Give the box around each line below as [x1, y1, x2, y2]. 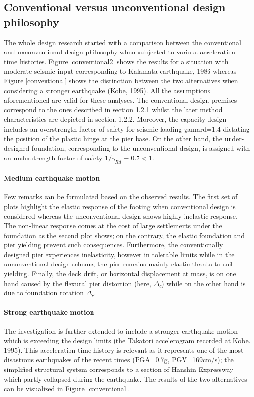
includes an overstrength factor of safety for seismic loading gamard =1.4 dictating [4, 123, 250, 133]
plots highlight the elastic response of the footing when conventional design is [4, 201, 236, 211]
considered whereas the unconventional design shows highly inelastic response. [4, 211, 238, 221]
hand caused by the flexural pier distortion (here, [4, 278, 151, 288]
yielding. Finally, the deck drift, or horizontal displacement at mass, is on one [4, 268, 236, 279]
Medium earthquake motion [4, 173, 100, 183]
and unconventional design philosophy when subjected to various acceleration [4, 47, 235, 57]
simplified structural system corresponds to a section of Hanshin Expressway [4, 364, 233, 374]
